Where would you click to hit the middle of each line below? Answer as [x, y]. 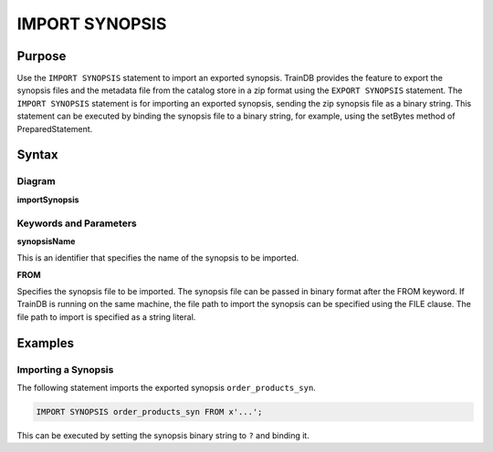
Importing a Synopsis [65, 369]
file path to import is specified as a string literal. [106, 317]
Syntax [37, 155]
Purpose [42, 56]
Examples [46, 343]
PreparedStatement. [55, 128]
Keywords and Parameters [77, 223]
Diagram [36, 181]
